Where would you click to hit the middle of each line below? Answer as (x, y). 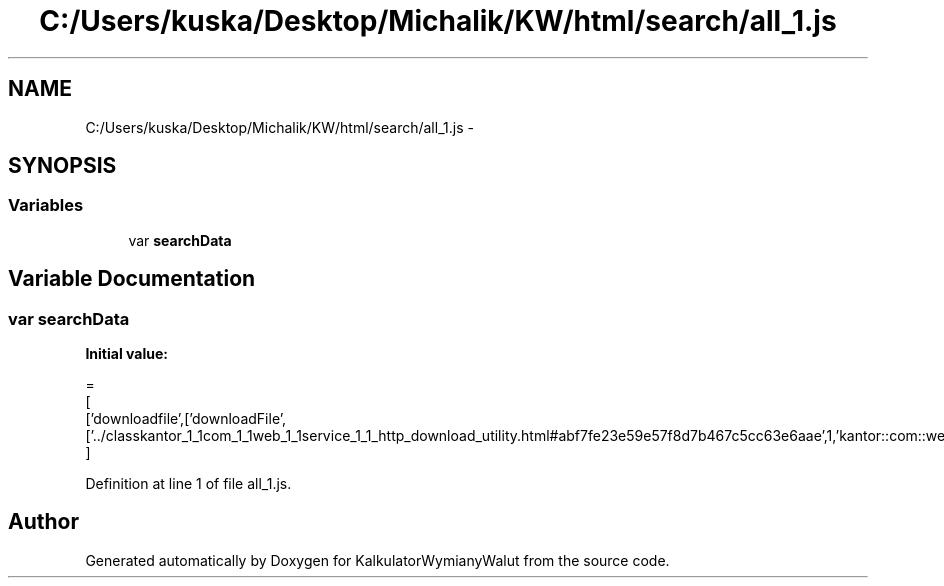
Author (43, 522)
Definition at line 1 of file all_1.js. (188, 484)
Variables (46, 205)
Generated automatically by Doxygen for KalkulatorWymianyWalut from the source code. (377, 560)
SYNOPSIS (62, 166)
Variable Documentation (132, 279)
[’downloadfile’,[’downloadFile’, (185, 419)
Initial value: (126, 354)
